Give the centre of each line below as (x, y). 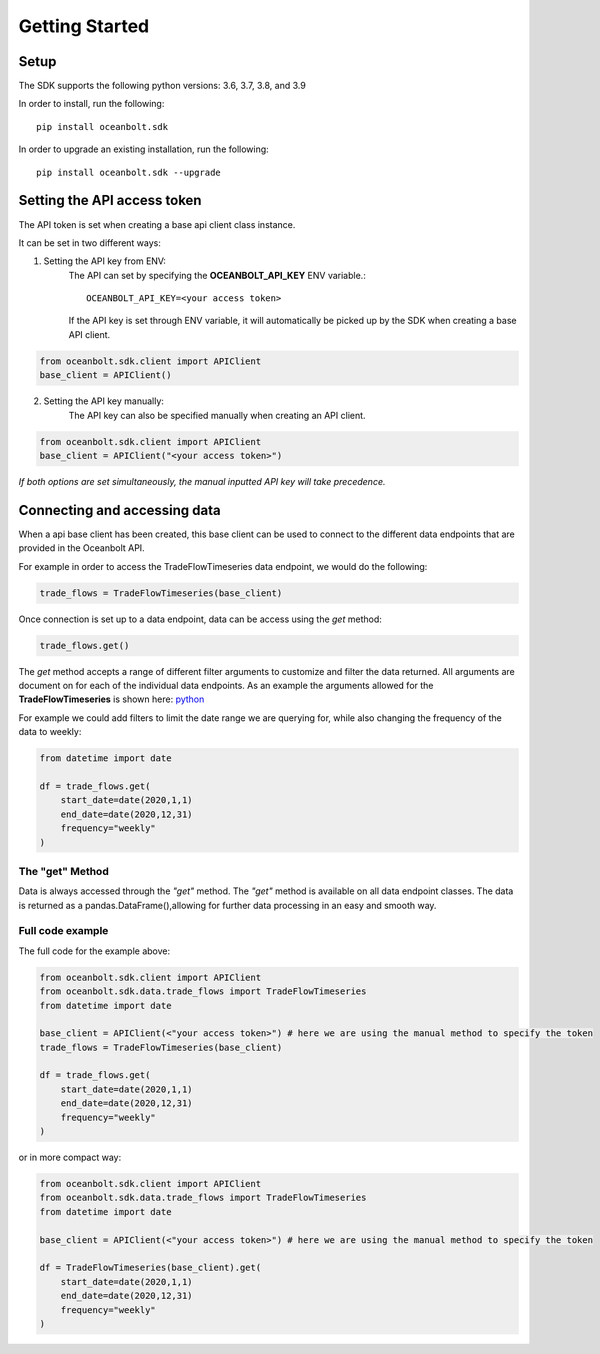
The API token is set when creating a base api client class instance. (157, 224)
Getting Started (84, 26)
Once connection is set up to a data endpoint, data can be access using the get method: (200, 619)
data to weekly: (50, 732)
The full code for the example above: (94, 951)
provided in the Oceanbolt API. (81, 548)
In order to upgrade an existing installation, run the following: (143, 149)
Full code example (63, 931)
